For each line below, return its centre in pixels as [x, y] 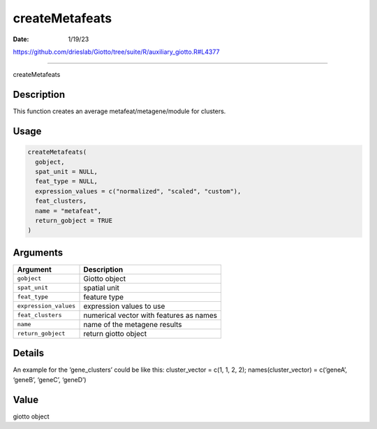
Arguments [38, 253]
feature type [104, 297]
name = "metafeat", [68, 211]
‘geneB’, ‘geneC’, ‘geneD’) [50, 379]
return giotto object [115, 333]
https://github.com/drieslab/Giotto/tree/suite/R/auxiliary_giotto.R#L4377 [116, 52]
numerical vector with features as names [150, 315]
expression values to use [124, 306]
